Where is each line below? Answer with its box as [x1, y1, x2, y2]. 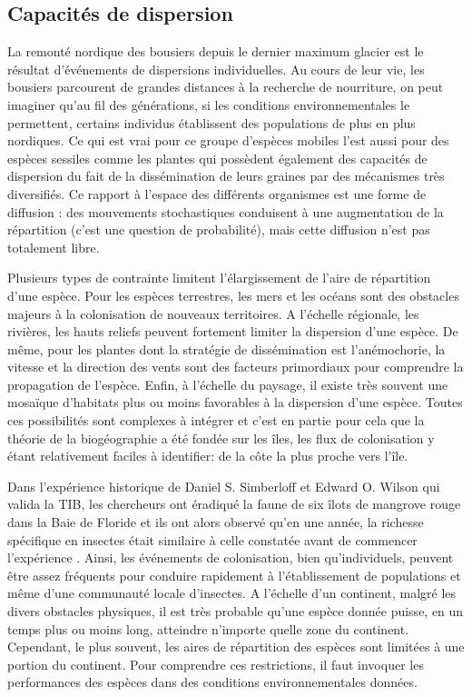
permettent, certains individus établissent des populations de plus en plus [7, 113, 416, 132]
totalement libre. [7, 237, 100, 256]
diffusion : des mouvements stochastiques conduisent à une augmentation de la [7, 202, 444, 221]
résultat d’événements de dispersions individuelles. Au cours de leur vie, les [7, 59, 425, 78]
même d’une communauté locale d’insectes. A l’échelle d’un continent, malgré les [7, 583, 457, 602]
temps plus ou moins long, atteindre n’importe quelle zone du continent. [7, 619, 409, 638]
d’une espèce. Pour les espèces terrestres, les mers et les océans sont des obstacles [7, 285, 459, 304]
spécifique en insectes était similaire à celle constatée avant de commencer [7, 530, 418, 549]
